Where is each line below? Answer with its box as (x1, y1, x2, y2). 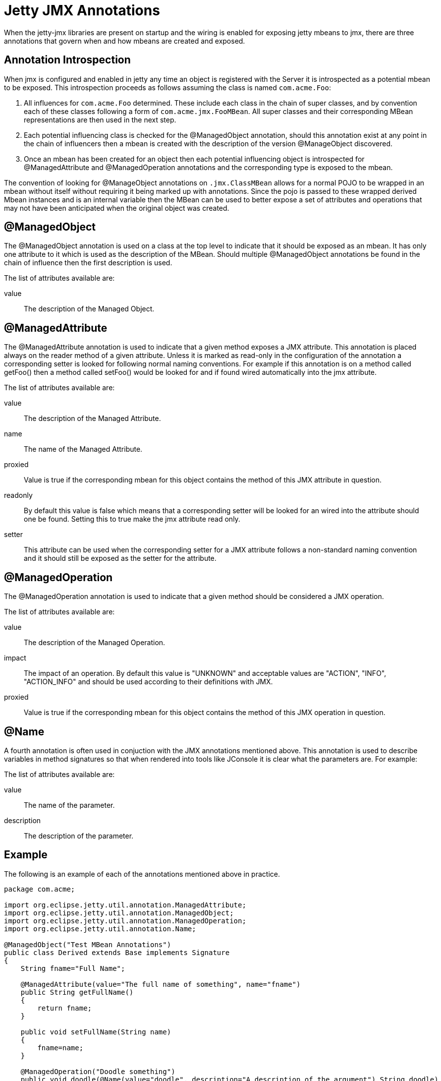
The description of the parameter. (24, 831, 134, 840)
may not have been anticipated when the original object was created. (4, 203, 229, 212)
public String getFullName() (20, 988, 134, 996)
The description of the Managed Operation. (24, 638, 165, 647)
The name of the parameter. (24, 800, 115, 809)
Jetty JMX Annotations (4, 2, 160, 19)
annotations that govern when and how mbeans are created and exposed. (4, 36, 245, 45)
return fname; (37, 1004, 92, 1012)
